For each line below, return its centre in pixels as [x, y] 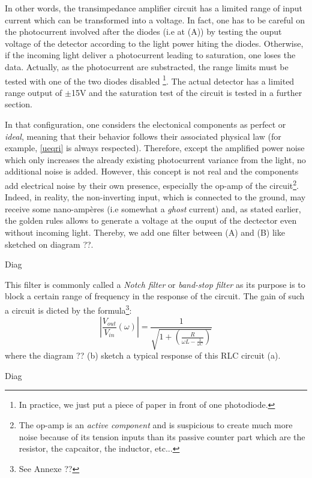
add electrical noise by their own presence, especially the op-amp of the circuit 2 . [152, 184]
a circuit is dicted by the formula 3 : [68, 309]
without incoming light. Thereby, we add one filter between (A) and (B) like [145, 232]
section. [19, 104]
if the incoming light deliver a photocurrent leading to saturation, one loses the [150, 55]
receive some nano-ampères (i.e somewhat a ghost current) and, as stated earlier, [153, 208]
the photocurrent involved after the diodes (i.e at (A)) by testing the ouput [143, 31]
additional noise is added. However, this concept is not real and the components [152, 171]
